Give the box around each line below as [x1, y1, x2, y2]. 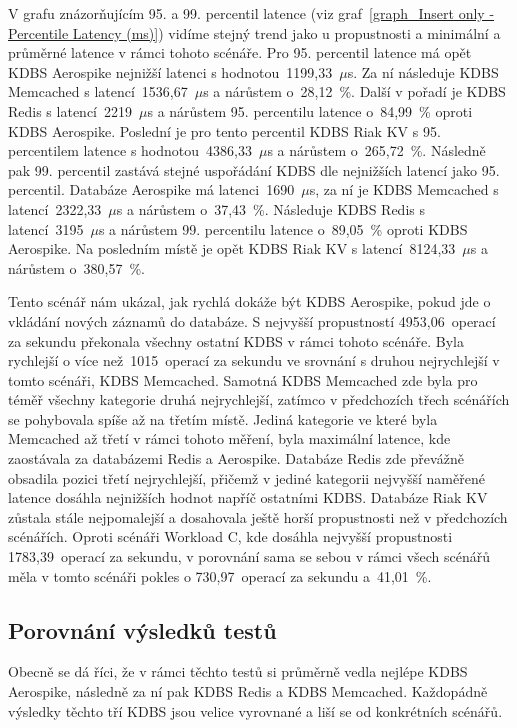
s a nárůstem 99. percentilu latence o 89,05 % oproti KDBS [98, 218, 468, 239]
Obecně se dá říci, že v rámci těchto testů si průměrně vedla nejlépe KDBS [8, 661, 468, 682]
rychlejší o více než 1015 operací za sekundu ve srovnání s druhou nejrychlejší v [8, 350, 500, 371]
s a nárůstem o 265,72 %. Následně [267, 140, 486, 161]
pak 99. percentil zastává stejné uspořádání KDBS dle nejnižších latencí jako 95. [8, 159, 500, 180]
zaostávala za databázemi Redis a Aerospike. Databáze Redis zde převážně [8, 448, 464, 469]
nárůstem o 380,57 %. [8, 257, 146, 278]
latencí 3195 [8, 218, 84, 239]
